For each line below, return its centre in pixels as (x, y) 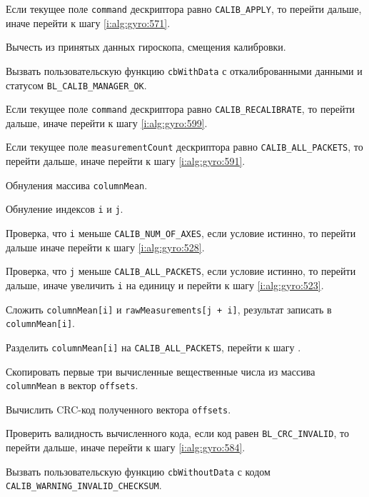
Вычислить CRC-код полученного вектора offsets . (118, 409)
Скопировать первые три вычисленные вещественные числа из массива (161, 371)
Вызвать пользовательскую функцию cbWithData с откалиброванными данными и (184, 70)
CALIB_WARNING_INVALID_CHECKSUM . (84, 485)
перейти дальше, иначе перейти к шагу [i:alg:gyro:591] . (126, 161)
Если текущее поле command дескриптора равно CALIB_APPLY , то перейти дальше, (184, 9)
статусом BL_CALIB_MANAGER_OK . (76, 85)
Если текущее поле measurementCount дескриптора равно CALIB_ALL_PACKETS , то (184, 147)
